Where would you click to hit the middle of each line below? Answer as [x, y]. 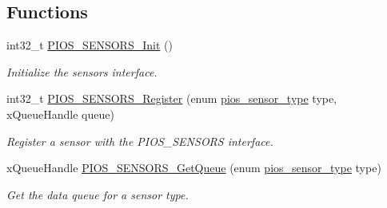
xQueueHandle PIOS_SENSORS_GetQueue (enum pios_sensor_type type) [194, 168]
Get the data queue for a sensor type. [98, 194]
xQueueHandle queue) [60, 114]
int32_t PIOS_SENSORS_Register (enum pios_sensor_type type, [172, 98]
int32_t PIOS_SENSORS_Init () [90, 45]
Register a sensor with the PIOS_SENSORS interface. [140, 141]
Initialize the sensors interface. [82, 71]
